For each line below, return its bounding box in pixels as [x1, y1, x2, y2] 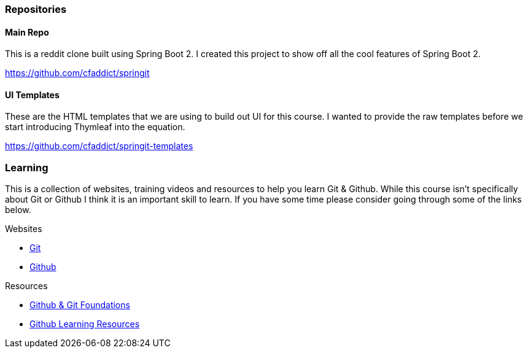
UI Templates [5, 89, 60, 100]
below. [5, 204, 31, 215]
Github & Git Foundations [29, 300, 130, 311]
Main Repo [5, 26, 49, 37]
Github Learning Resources [29, 319, 140, 330]
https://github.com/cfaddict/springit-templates [5, 141, 193, 152]
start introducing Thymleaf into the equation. [5, 122, 185, 133]
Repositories [5, 3, 67, 15]
